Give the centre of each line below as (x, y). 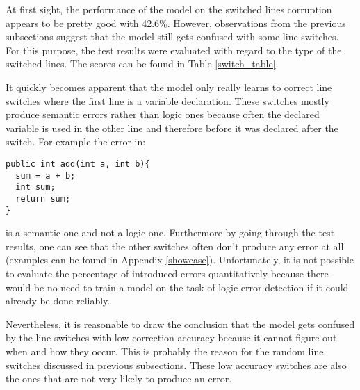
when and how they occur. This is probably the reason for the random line (165, 351)
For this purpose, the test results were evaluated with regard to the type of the (174, 50)
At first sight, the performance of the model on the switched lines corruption (169, 9)
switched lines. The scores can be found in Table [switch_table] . (142, 64)
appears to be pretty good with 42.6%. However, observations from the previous (176, 23)
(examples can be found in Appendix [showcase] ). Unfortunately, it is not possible (180, 260)
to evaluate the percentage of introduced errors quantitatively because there (167, 273)
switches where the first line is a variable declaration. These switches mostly (167, 100)
